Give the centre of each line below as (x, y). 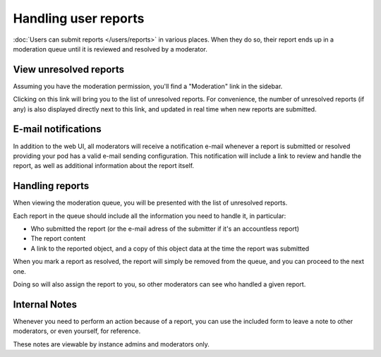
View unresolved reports (69, 69)
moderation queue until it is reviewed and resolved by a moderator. (110, 49)
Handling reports (51, 186)
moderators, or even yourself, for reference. (77, 331)
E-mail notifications (57, 129)
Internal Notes (45, 304)
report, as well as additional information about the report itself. (103, 166)
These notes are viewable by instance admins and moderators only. (111, 344)
